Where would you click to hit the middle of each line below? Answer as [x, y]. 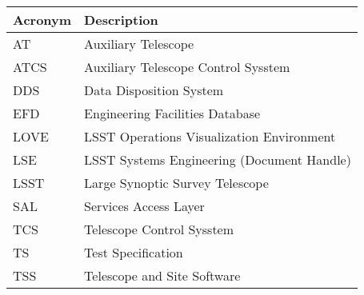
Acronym [42, 20]
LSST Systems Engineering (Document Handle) [218, 159]
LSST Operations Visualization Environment [210, 136]
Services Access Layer [144, 206]
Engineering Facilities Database [172, 113]
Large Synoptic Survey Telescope [176, 183]
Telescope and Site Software [162, 275]
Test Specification [134, 252]
